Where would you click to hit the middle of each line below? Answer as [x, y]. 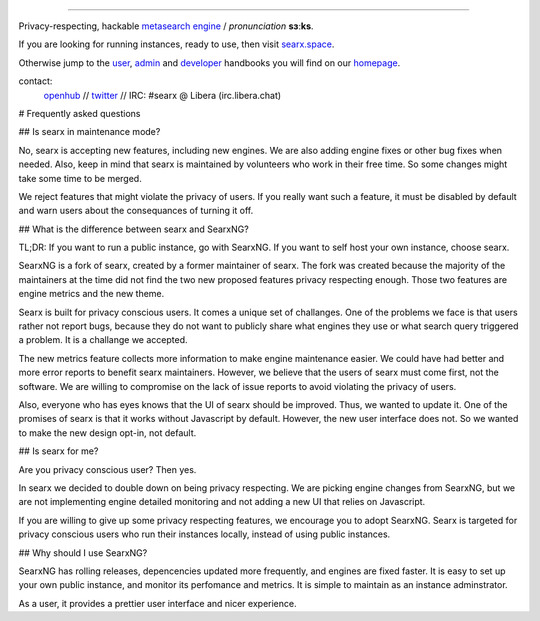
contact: [35, 81]
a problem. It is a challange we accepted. [103, 340]
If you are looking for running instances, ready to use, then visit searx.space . [176, 44]
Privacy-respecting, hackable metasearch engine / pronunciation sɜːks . [166, 26]
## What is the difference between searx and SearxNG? [133, 229]
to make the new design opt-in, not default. [107, 432]
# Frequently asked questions [79, 113]
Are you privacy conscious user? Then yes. [107, 469]
